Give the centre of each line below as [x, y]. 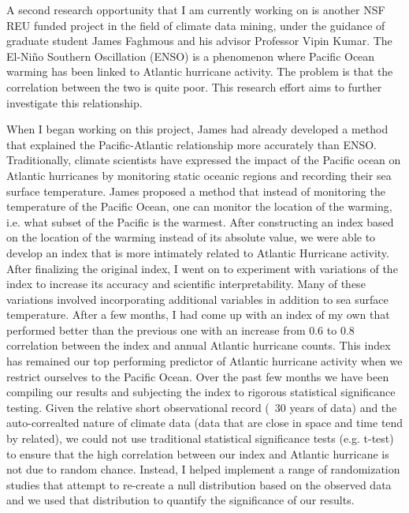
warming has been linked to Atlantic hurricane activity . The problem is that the [200, 71]
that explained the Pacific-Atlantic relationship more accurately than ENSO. [192, 144]
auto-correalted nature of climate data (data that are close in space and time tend [205, 423]
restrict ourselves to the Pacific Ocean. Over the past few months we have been [198, 376]
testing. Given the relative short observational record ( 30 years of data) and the [202, 407]
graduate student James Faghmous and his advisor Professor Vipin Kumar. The [199, 41]
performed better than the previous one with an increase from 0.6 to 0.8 [180, 330]
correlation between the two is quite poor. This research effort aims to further [194, 86]
